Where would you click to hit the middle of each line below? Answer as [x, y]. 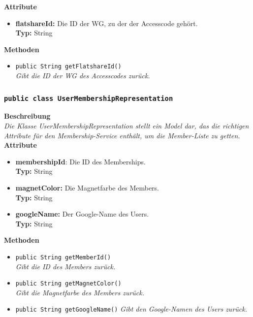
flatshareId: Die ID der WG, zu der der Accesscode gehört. [107, 23]
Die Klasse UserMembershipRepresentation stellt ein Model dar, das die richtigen [126, 126]
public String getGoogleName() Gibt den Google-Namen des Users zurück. [131, 309]
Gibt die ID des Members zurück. [65, 266]
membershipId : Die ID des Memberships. [80, 161]
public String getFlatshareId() [68, 67]
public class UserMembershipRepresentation [89, 98]
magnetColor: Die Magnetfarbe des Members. [87, 187]
